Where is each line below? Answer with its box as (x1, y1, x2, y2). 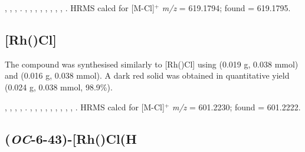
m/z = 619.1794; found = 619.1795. (162, 2, 291, 13)
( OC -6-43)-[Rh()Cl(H (5, 129, 137, 147)
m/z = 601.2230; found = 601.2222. (172, 100, 301, 113)
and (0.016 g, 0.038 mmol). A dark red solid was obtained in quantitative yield (5, 69, 290, 82)
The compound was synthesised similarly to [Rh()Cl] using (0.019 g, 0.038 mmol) (5, 58, 299, 70)
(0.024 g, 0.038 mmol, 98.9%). (5, 80, 113, 93)
